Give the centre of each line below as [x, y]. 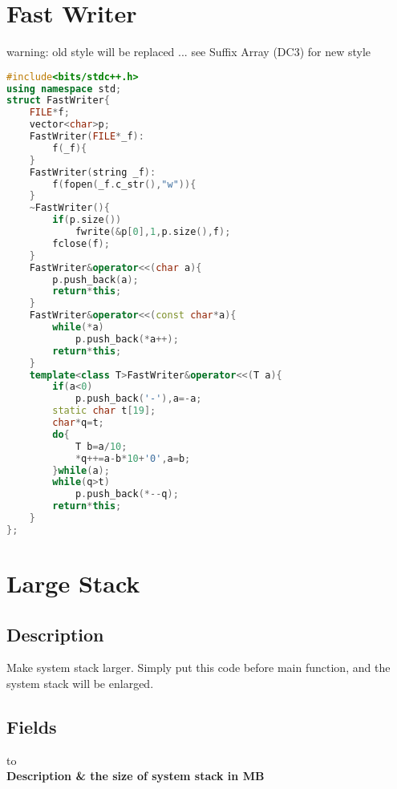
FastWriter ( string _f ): [93, 172]
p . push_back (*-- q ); [127, 494]
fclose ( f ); [81, 243]
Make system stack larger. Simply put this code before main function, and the [198, 668]
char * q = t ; [78, 423]
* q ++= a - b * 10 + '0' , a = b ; [133, 458]
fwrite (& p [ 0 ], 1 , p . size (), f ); [153, 232]
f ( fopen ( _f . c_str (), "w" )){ [124, 184]
